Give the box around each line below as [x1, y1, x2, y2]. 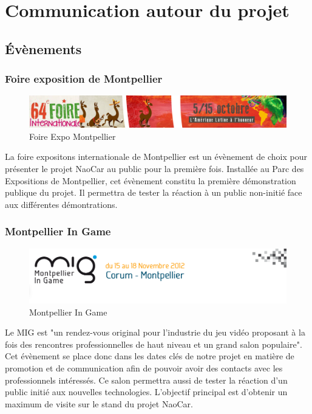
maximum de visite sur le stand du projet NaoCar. [5, 397, 193, 410]
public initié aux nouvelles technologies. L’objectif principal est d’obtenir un [5, 385, 288, 398]
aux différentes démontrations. [5, 198, 118, 210]
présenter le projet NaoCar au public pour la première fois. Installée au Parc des [5, 162, 304, 174]
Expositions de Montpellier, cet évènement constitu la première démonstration [5, 174, 296, 187]
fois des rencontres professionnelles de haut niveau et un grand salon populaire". [5, 337, 302, 350]
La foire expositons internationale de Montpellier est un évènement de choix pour [5, 150, 307, 163]
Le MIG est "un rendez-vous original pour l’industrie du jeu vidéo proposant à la [5, 326, 305, 339]
